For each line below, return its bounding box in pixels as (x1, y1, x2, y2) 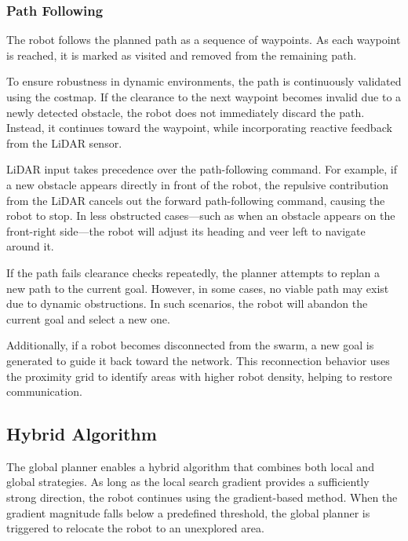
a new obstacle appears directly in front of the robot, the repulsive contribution (6, 176, 389, 192)
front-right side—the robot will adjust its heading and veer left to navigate (6, 222, 366, 239)
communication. (6, 383, 82, 400)
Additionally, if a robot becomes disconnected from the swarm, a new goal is (6, 337, 374, 353)
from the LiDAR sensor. (6, 134, 122, 151)
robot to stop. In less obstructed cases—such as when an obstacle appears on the (6, 207, 395, 224)
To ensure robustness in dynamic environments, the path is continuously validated (6, 73, 402, 90)
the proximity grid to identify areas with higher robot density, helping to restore (6, 367, 392, 384)
